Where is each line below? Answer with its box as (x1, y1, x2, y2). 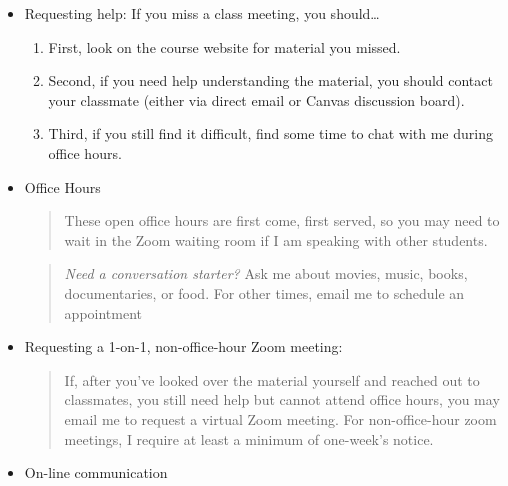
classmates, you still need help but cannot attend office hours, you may (64, 389, 500, 410)
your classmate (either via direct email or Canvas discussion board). (48, 89, 465, 110)
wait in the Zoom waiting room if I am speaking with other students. (64, 229, 488, 250)
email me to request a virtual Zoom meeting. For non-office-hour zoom (64, 408, 497, 429)
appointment (64, 302, 142, 323)
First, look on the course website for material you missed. (48, 36, 401, 57)
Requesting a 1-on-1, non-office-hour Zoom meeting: (24, 336, 343, 357)
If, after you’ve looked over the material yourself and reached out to (64, 369, 480, 390)
